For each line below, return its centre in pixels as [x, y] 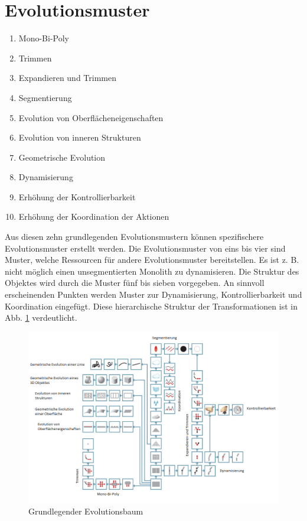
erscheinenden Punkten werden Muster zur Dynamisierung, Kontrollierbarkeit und [153, 294]
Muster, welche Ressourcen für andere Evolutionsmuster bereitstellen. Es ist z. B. [152, 260]
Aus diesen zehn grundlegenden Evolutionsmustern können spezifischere [134, 237]
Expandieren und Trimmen [67, 78]
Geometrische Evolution [62, 157]
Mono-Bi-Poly [44, 38]
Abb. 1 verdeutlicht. [41, 318]
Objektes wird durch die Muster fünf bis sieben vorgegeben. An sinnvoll [135, 283]
